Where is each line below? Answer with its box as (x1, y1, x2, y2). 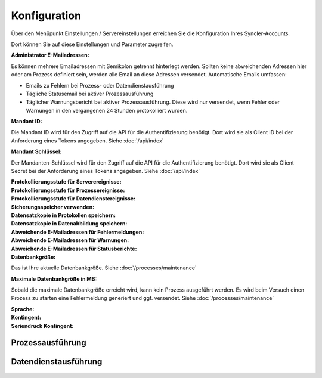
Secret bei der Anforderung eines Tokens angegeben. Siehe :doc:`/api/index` (11, 168, 200, 175)
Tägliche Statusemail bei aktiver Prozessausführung (26, 90, 154, 97)
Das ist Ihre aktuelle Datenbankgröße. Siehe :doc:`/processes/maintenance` (11, 264, 197, 271)
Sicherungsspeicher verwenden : (11, 203, 95, 210)
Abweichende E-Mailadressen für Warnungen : (11, 237, 129, 244)
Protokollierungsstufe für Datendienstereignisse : (11, 195, 136, 202)
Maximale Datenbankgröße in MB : (11, 275, 97, 283)
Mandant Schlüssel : (11, 148, 62, 155)
